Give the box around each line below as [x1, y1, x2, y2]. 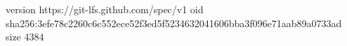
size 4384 [6, 29, 44, 44]
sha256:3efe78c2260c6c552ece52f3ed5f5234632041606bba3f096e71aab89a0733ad [6, 15, 342, 30]
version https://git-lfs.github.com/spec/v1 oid [6, 2, 204, 16]
